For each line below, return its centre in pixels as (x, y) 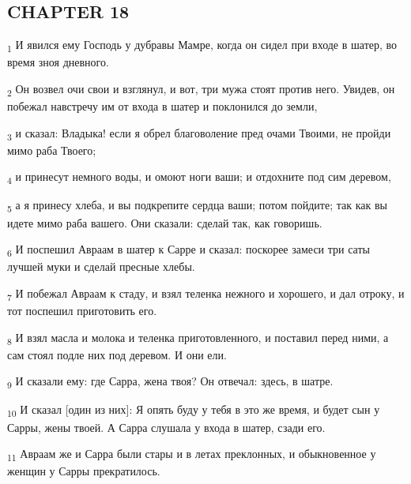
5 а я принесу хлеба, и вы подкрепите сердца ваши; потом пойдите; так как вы (197, 206)
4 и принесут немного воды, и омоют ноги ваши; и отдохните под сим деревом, (199, 178)
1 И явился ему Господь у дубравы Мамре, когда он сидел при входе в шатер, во (202, 45)
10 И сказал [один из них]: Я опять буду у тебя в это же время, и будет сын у (194, 411)
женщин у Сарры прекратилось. (84, 471)
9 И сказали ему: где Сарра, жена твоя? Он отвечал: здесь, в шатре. (170, 382)
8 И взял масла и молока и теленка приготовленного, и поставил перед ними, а (198, 338)
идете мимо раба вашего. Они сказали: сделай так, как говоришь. (165, 222)
